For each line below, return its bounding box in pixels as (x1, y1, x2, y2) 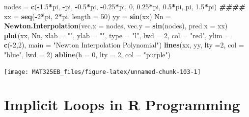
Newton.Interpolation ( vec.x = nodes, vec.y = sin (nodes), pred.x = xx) (4, 21, 228, 31)
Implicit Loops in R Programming (4, 94, 240, 115)
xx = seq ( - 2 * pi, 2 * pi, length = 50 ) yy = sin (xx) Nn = (4, 11, 171, 21)
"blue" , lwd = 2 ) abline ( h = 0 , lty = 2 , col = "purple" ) (4, 49, 171, 59)
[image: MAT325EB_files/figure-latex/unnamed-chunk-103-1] (4, 68, 201, 75)
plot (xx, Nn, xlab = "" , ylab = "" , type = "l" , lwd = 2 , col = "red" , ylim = (4, 30, 230, 40)
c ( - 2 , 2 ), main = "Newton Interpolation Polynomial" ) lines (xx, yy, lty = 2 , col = (4, 40, 244, 50)
